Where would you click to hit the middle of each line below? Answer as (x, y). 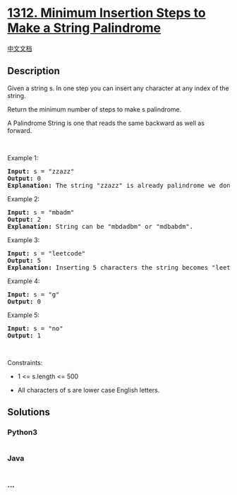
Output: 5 (24, 260)
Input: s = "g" (34, 294)
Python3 (22, 432)
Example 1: (23, 157)
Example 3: (24, 240)
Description (34, 71)
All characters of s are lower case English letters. (89, 390)
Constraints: (25, 362)
